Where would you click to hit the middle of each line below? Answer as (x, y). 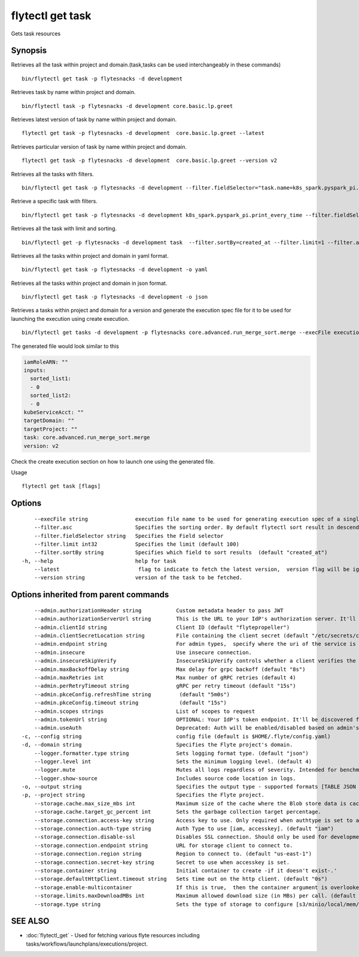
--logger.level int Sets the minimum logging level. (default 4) (173, 761)
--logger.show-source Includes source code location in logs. (165, 778)
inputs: (35, 371)
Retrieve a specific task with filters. (54, 201)
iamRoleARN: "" (46, 362)
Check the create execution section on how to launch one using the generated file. (113, 461)
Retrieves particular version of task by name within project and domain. (99, 146)
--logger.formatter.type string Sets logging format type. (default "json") (171, 753)
